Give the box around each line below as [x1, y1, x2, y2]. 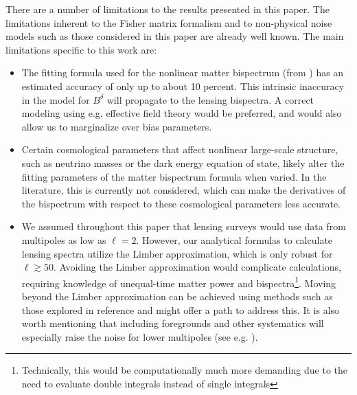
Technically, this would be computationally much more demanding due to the [21, 363, 347, 377]
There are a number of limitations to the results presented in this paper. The [5, 2, 330, 16]
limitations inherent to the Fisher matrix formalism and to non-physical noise [5, 15, 332, 30]
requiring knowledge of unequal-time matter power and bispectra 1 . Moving [21, 273, 336, 290]
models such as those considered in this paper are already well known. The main [5, 29, 344, 43]
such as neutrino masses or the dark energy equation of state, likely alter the [21, 155, 345, 170]
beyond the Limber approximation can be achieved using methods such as [21, 289, 333, 303]
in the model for [21, 92, 90, 106]
